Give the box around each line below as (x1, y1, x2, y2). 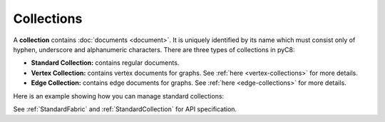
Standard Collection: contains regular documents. (31, 59, 180, 67)
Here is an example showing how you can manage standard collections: (13, 91, 225, 100)
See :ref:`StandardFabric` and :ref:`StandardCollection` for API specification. (13, 104, 237, 113)
